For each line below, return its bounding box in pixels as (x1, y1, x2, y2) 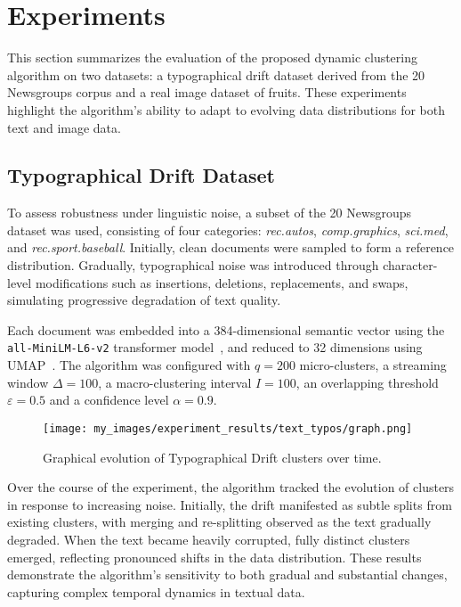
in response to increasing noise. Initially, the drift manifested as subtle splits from (7, 495, 452, 513)
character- (383, 256, 438, 275)
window (7, 373, 49, 391)
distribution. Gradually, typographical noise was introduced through (7, 256, 379, 275)
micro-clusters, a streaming (299, 356, 447, 374)
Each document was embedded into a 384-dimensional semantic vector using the (7, 320, 445, 339)
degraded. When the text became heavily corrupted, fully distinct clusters (7, 529, 410, 548)
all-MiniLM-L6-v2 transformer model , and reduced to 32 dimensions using (7, 338, 423, 357)
